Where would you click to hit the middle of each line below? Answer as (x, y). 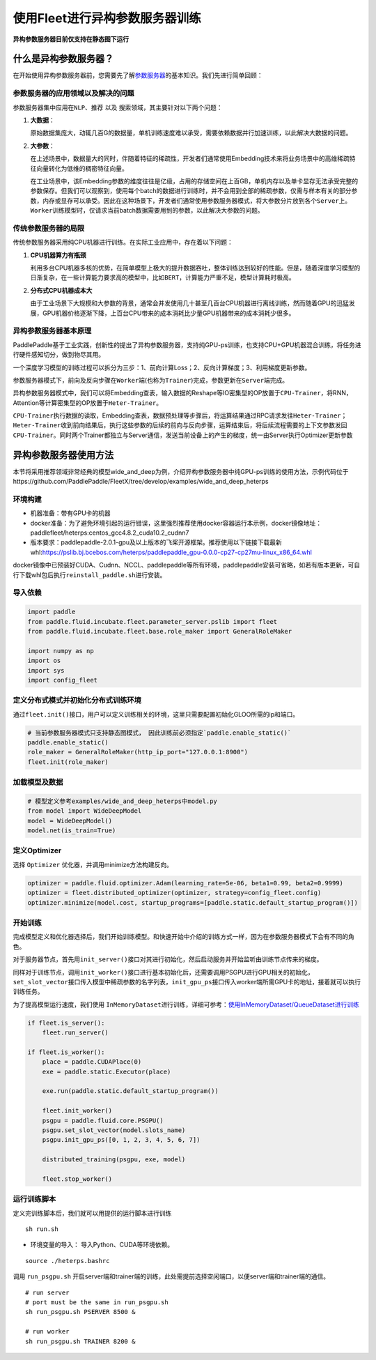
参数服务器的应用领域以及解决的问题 (74, 93)
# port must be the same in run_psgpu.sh (97, 1302)
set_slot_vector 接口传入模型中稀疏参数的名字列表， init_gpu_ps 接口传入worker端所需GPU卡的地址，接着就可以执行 (187, 981)
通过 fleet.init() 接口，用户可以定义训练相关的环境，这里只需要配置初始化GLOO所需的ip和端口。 (156, 714)
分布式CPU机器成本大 (61, 290)
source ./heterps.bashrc (68, 1261)
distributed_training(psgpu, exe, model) (114, 1160)
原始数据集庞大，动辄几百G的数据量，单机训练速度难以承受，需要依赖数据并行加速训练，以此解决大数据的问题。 (191, 133)
